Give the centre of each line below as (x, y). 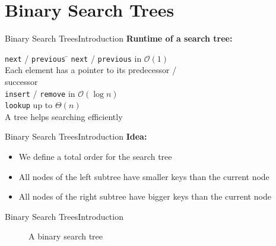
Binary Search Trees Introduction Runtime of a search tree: (119, 38)
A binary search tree (66, 236)
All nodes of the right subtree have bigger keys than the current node (145, 196)
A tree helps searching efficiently (64, 116)
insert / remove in (40, 93)
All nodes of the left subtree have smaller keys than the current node (144, 176)
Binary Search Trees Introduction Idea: (76, 136)
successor (21, 81)
